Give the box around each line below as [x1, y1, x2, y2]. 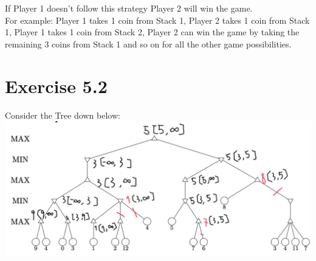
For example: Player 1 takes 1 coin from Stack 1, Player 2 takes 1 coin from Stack [5, 13, 310, 26]
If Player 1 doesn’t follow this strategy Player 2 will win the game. [5, 2, 253, 14]
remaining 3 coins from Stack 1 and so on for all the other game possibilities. [5, 37, 292, 50]
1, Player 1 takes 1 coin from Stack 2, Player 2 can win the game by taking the [5, 26, 300, 38]
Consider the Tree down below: [5, 108, 120, 121]
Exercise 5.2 [5, 73, 108, 98]
